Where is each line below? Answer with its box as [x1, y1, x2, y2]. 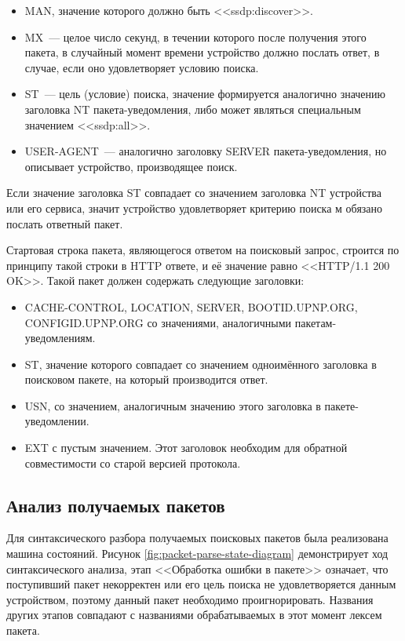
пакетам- [294, 314, 337, 330]
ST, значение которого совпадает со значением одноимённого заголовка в [24, 355, 377, 372]
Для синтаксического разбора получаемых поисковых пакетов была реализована [6, 530, 389, 546]
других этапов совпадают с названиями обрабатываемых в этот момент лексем [6, 606, 382, 623]
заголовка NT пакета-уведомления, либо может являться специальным [24, 100, 361, 117]
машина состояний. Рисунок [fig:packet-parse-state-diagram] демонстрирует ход [6, 545, 389, 562]
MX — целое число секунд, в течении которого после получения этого [24, 28, 367, 45]
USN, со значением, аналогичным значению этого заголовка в [24, 397, 321, 413]
